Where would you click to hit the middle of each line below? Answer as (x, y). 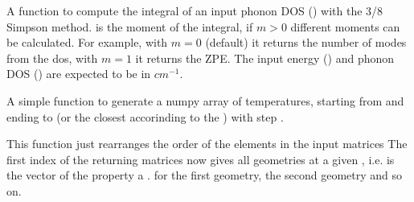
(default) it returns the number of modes (306, 42)
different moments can (345, 26)
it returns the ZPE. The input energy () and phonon (265, 58)
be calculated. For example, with (87, 42)
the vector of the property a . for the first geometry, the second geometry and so (205, 175)
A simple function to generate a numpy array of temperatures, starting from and (205, 100)
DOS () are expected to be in (79, 74)
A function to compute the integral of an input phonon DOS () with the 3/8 (195, 10)
